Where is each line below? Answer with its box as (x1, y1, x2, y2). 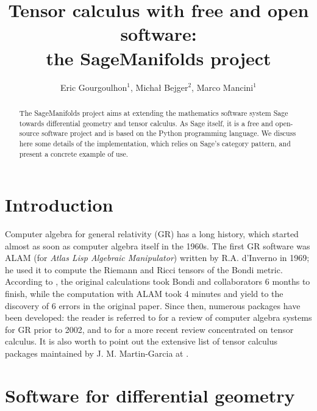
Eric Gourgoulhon (60, 80, 127, 93)
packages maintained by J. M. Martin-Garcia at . (5, 347, 189, 360)
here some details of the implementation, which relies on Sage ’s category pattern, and (19, 138, 291, 148)
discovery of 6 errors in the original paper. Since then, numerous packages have (5, 299, 301, 312)
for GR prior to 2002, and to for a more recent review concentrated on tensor (5, 323, 294, 335)
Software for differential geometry (5, 382, 295, 407)
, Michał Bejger (130, 80, 188, 93)
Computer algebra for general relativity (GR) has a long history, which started (5, 227, 299, 240)
